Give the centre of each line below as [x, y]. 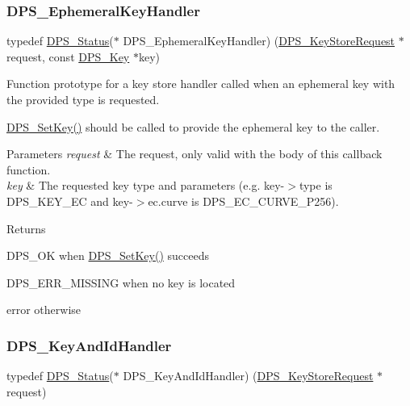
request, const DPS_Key [68, 56]
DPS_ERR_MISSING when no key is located [121, 282]
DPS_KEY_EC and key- [70, 201]
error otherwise [44, 310]
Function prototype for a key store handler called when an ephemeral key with [201, 84]
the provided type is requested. [83, 99]
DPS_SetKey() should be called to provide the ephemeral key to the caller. [193, 126]
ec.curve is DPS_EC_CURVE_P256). [243, 201]
